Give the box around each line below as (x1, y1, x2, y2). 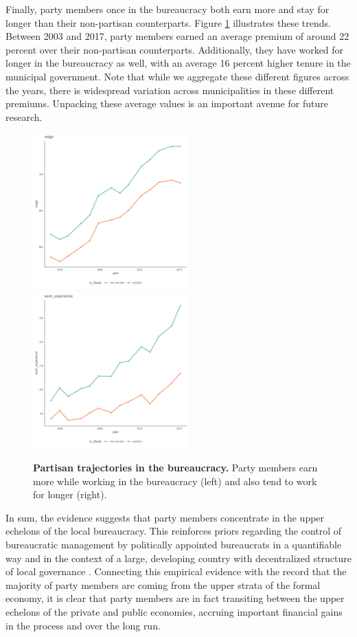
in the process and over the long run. (5, 618, 161, 632)
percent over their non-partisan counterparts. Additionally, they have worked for (5, 42, 344, 56)
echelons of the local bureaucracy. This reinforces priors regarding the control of (5, 524, 342, 538)
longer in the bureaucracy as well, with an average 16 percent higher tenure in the (5, 56, 351, 70)
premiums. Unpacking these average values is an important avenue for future (5, 96, 328, 111)
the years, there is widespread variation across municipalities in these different (5, 82, 334, 97)
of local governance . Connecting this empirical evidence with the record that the (5, 564, 347, 579)
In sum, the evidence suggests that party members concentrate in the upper (5, 510, 325, 524)
